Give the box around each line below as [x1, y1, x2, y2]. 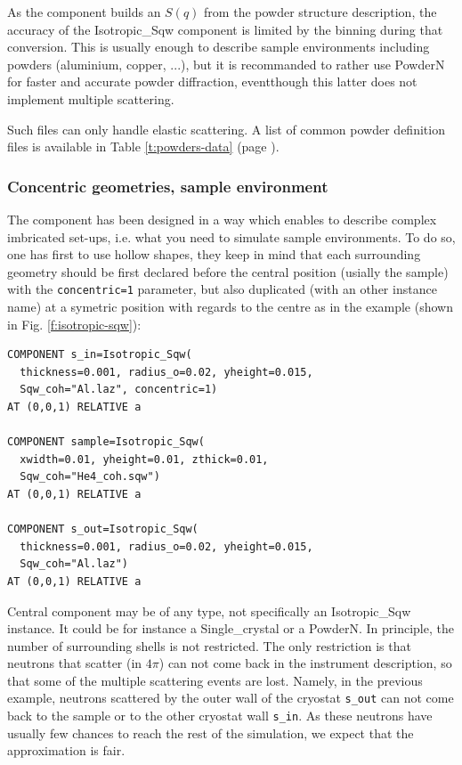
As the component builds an [7, 3, 161, 20]
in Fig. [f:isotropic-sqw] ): [7, 314, 142, 333]
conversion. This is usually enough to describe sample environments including [7, 37, 430, 56]
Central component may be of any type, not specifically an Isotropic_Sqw [7, 601, 411, 620]
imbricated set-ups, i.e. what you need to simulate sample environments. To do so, [7, 227, 456, 246]
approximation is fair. [7, 741, 126, 760]
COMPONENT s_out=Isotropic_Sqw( [7, 523, 199, 536]
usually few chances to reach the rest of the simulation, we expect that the [7, 723, 414, 742]
